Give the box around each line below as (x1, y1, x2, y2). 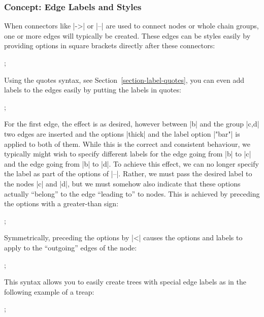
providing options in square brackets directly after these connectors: (4, 40, 215, 51)
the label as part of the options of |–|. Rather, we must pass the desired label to (4, 168, 252, 179)
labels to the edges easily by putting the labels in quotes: (4, 84, 181, 95)
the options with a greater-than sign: (4, 198, 119, 209)
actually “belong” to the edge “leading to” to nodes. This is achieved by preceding (4, 188, 260, 199)
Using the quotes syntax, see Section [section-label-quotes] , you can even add (4, 74, 244, 85)
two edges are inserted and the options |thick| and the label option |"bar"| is (4, 128, 240, 139)
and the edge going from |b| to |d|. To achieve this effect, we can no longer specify (4, 158, 259, 169)
